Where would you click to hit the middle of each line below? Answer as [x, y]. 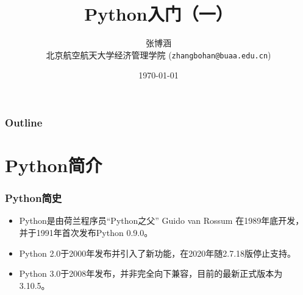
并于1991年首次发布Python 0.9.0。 [86, 233]
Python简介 [54, 165]
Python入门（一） [159, 14]
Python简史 [34, 198]
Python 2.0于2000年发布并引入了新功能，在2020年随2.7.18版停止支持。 [158, 253]
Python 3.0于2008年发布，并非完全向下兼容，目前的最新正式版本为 [151, 273]
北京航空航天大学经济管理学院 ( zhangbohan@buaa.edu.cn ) [159, 54]
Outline [24, 122]
